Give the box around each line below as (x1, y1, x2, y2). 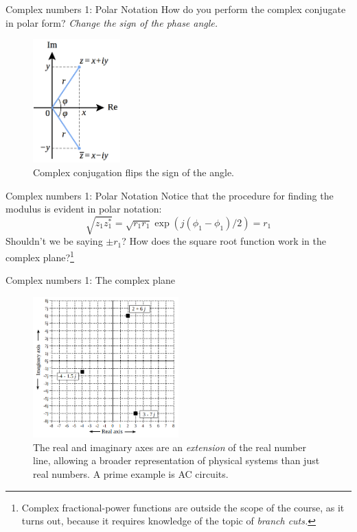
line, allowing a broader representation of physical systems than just (33, 453, 320, 468)
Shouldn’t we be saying (5, 234, 103, 248)
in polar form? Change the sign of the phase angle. (5, 15, 218, 29)
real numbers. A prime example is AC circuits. (33, 467, 229, 481)
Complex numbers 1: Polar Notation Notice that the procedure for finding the (5, 188, 334, 202)
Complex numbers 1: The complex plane (5, 273, 176, 287)
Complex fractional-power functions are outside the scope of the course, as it (21, 500, 345, 514)
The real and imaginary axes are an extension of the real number (33, 439, 306, 454)
